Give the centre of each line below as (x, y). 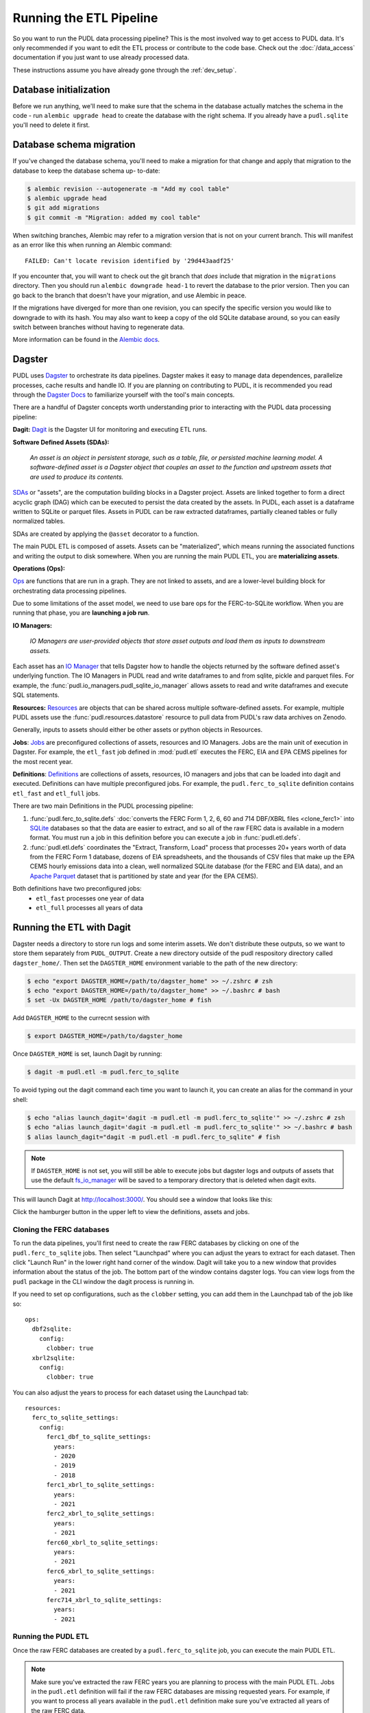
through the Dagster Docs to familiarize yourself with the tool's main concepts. (124, 395)
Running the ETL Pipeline (85, 18)
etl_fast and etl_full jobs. (57, 793)
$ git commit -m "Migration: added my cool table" (114, 217)
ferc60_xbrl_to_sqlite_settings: (102, 1542)
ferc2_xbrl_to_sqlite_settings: (101, 1514)
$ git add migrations (63, 208)
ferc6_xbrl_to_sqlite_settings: (101, 1571)
